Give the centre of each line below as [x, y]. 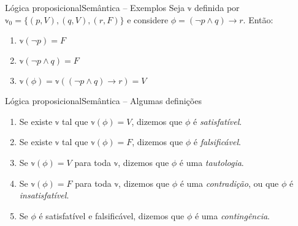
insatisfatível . [44, 195]
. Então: [258, 19]
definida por [217, 7]
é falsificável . [217, 142]
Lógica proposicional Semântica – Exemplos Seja [95, 7]
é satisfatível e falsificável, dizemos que [112, 215]
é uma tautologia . [212, 162]
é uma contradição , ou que [229, 183]
